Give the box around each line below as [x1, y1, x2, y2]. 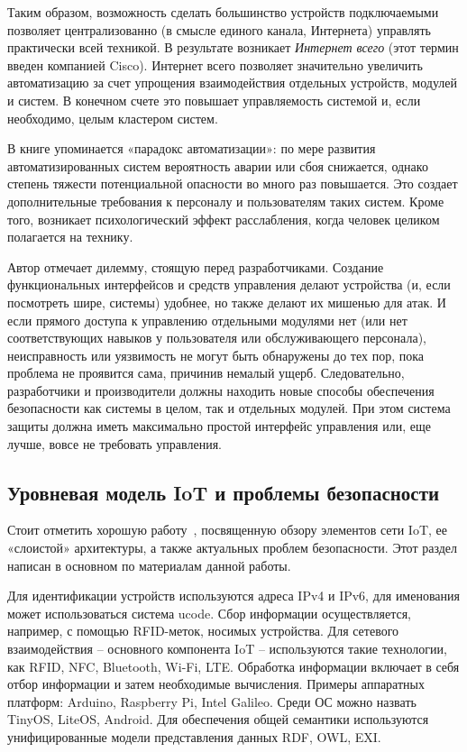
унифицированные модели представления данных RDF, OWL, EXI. [7, 727, 381, 746]
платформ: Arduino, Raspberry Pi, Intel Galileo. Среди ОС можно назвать [7, 692, 417, 711]
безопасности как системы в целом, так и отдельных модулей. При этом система [7, 399, 451, 417]
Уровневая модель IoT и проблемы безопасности [7, 478, 440, 506]
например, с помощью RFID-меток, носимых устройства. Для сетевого [7, 621, 399, 640]
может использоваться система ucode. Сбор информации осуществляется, [7, 603, 411, 622]
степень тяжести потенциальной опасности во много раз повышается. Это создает [7, 174, 458, 193]
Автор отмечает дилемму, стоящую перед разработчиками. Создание [7, 257, 384, 276]
